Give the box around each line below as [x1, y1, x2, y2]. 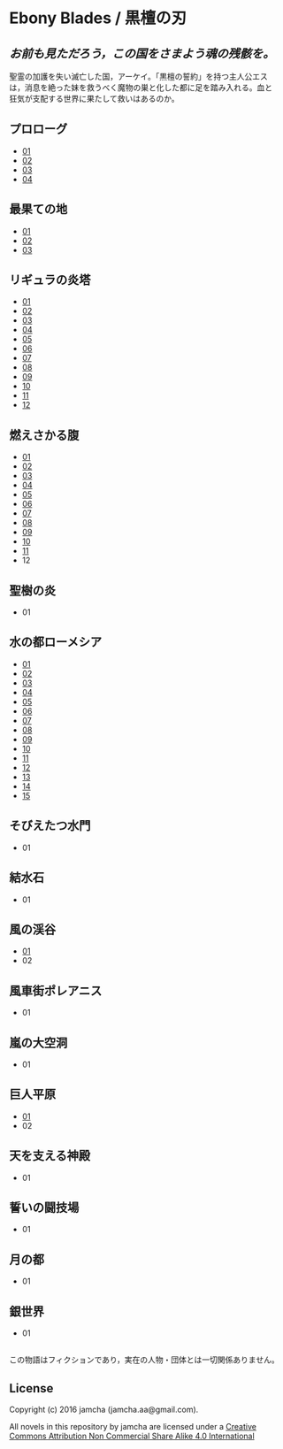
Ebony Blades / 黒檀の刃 [9, 8, 187, 28]
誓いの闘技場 [9, 1200, 80, 1215]
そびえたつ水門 [9, 818, 91, 833]
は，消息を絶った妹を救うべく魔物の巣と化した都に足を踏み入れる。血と [9, 82, 272, 93]
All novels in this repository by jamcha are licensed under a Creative [9, 1422, 256, 1432]
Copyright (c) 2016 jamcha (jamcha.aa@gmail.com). [9, 1404, 199, 1415]
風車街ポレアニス [9, 983, 103, 998]
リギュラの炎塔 [9, 272, 91, 287]
